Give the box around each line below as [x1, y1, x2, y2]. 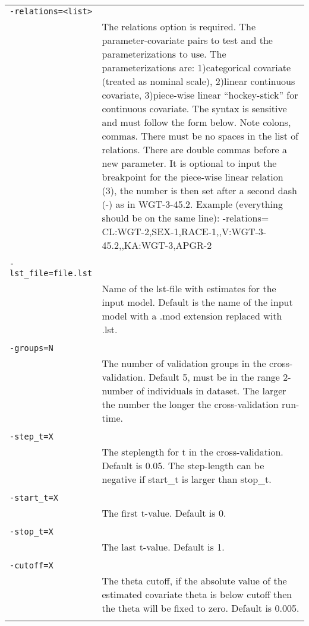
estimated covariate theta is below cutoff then [102, 587, 292, 601]
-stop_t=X [10, 527, 53, 536]
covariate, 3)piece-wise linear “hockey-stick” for [102, 88, 298, 102]
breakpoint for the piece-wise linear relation [102, 170, 283, 184]
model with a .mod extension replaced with [102, 309, 282, 323]
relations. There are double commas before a [102, 143, 287, 156]
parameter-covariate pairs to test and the [102, 33, 273, 47]
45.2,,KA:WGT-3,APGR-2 [102, 238, 212, 252]
